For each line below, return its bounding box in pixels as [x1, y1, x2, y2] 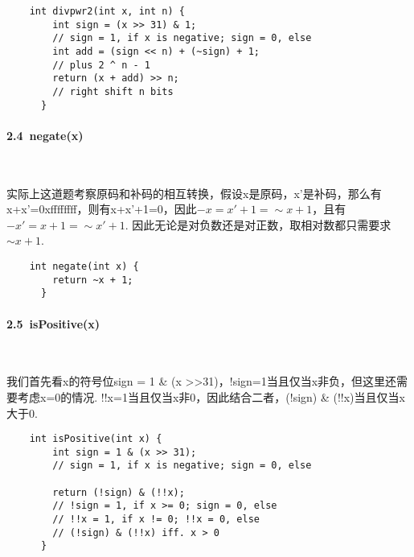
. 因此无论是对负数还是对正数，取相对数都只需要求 [125, 216, 391, 233]
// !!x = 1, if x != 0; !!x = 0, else [52, 514, 260, 526]
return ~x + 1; [52, 274, 133, 286]
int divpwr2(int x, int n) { [29, 6, 185, 17]
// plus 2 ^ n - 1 [52, 59, 150, 71]
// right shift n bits [52, 85, 174, 97]
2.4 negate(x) [6, 126, 84, 143]
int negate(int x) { [29, 261, 139, 273]
